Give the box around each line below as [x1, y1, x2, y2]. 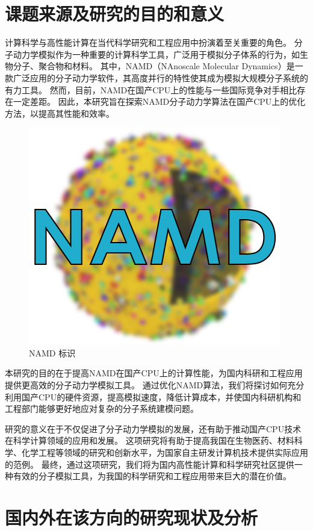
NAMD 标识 [29, 346, 76, 359]
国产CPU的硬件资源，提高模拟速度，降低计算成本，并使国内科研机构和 [21, 390, 302, 403]
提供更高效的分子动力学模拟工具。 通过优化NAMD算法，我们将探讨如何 [5, 379, 288, 391]
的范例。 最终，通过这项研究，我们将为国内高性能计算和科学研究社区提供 [5, 458, 294, 470]
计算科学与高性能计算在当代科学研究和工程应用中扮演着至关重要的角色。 [5, 36, 291, 49]
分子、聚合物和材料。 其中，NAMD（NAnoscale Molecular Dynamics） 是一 [13, 60, 303, 72]
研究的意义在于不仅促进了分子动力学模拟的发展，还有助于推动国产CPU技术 [5, 422, 302, 435]
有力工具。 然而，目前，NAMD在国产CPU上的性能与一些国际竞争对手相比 [5, 83, 297, 96]
